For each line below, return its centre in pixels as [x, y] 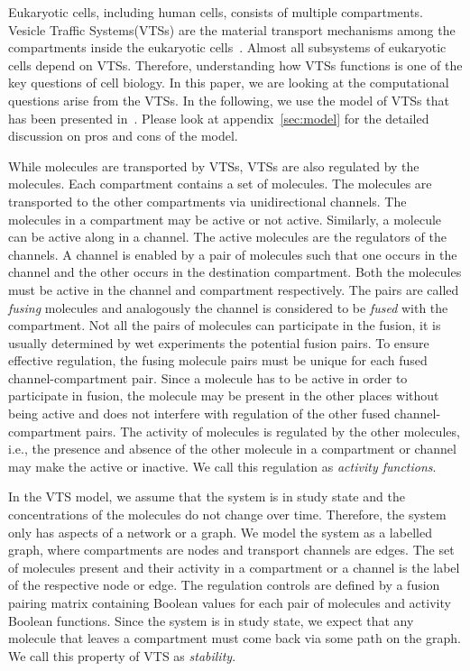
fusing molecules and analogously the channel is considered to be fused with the [228, 307]
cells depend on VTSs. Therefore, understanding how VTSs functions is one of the [235, 64]
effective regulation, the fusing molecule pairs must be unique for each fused [218, 360]
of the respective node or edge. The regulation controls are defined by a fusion [224, 585]
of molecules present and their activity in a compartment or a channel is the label [234, 567]
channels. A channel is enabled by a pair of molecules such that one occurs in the [233, 254]
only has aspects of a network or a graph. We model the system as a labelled [220, 532]
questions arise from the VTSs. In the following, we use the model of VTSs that [229, 100]
